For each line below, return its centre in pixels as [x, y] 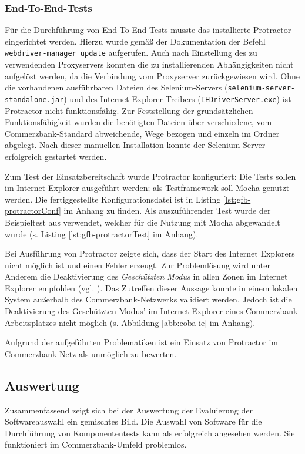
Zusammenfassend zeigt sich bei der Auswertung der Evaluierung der [129, 410]
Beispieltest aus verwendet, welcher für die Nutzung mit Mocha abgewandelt [143, 222]
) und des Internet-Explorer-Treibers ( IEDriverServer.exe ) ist [177, 98]
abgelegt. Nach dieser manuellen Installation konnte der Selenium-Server [135, 145]
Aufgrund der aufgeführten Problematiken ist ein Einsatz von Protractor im [142, 342]
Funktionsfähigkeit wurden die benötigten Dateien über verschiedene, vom [138, 122]
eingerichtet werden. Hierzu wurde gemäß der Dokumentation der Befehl [135, 41]
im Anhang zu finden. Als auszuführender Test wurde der [167, 211]
